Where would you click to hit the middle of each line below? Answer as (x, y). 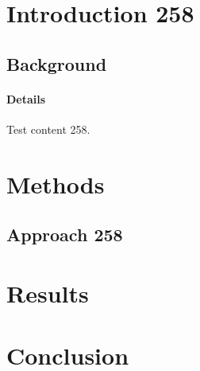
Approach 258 (65, 234)
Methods (56, 184)
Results (48, 293)
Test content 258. (48, 129)
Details (26, 98)
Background (57, 63)
